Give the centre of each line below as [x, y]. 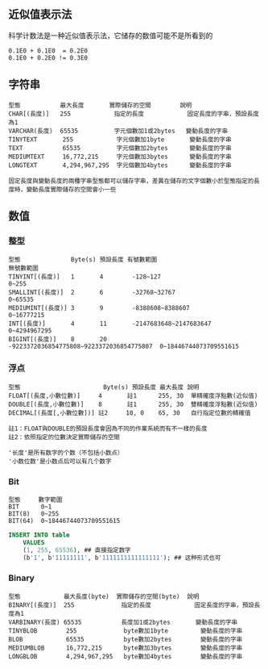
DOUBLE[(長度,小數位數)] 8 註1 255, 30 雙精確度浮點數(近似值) [133, 404]
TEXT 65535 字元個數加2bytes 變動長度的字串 [120, 148]
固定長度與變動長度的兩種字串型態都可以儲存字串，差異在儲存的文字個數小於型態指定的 [131, 181]
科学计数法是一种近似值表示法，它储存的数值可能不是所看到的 [111, 36]
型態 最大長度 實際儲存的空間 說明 [100, 105]
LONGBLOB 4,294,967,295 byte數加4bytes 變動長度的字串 [126, 656]
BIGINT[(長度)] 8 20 [58, 340]
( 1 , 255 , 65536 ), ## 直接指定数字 [77, 550]
